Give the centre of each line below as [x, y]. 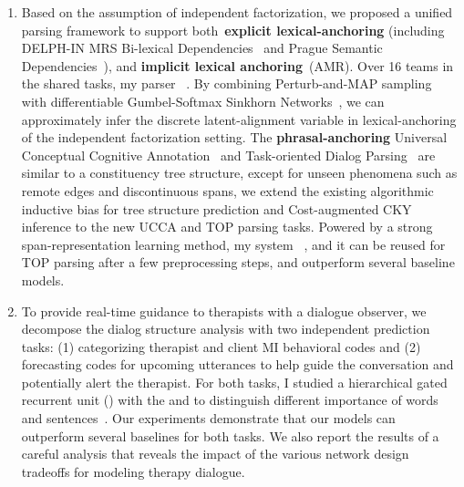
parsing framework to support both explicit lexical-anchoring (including [233, 30]
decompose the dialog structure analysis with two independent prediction [226, 329]
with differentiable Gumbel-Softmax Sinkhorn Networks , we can [203, 101]
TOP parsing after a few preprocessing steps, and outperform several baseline [238, 262]
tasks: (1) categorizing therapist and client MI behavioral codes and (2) [221, 346]
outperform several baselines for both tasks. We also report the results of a [230, 435]
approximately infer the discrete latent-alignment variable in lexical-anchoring [239, 119]
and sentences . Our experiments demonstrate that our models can [208, 418]
